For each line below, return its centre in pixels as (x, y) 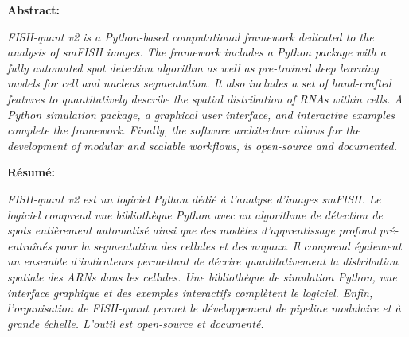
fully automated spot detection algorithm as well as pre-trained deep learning (193, 67)
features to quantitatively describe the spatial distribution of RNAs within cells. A (205, 98)
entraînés (29, 245)
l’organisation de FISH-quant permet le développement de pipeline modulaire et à (204, 308)
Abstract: (34, 10)
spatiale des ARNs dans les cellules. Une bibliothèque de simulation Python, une (202, 276)
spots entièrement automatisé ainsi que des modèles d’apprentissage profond (191, 230)
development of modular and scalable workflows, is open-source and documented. (203, 145)
